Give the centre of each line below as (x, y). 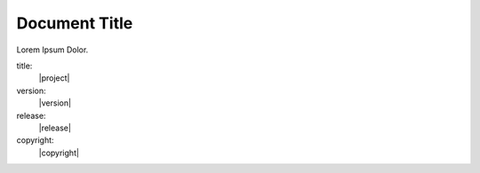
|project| (54, 78)
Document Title (75, 23)
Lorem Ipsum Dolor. (52, 50)
